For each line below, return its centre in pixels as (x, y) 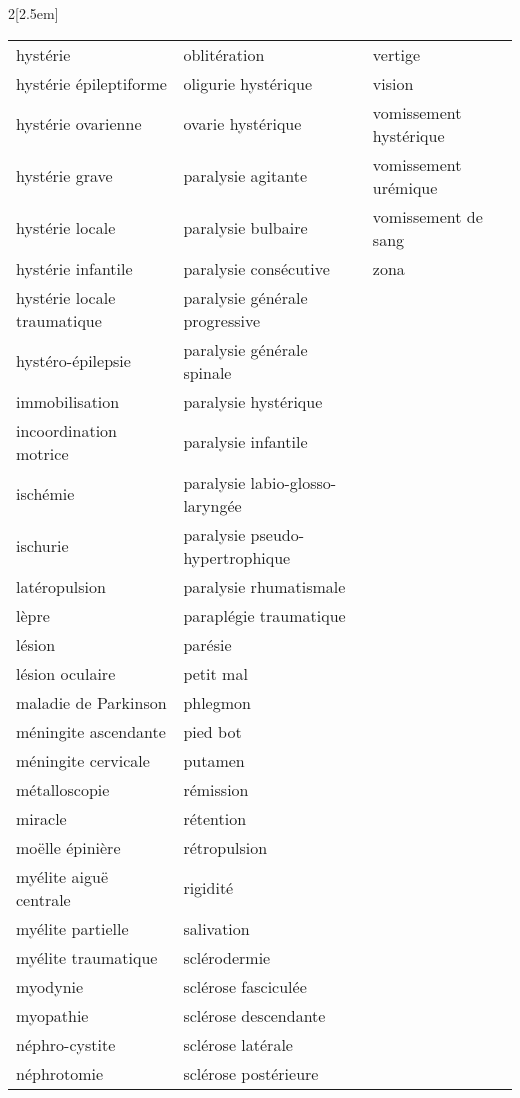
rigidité (208, 888)
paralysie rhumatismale (264, 586)
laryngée (212, 505)
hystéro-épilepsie (73, 361)
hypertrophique (237, 557)
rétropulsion (225, 847)
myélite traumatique (87, 957)
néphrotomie (60, 1073)
